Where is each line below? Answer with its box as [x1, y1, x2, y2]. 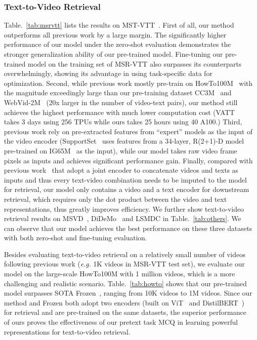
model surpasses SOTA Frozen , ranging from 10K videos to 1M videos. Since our [4, 288, 253, 298]
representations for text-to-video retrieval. [4, 326, 130, 337]
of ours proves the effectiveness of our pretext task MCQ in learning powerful [4, 317, 238, 327]
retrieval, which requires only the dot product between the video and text [4, 193, 227, 204]
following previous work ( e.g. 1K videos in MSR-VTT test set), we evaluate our [4, 259, 245, 269]
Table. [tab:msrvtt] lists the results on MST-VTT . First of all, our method [4, 20, 234, 30]
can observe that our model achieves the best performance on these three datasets [4, 223, 252, 233]
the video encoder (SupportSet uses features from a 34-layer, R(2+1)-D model [4, 136, 244, 146]
